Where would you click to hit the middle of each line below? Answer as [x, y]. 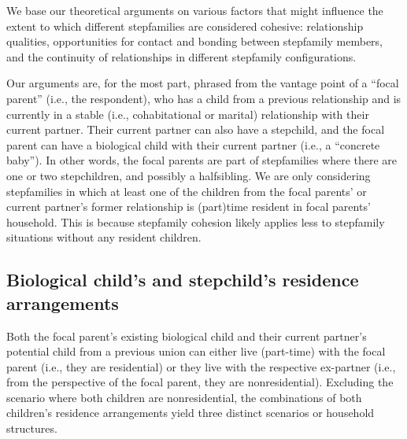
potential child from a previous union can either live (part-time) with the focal [196, 351]
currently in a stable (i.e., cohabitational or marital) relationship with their [188, 114]
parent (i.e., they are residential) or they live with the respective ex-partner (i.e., [201, 366]
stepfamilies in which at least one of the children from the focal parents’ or [187, 191]
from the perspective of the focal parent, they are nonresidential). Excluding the [200, 382]
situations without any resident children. [104, 237]
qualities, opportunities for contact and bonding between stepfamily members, [195, 41]
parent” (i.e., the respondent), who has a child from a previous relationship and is [204, 98]
